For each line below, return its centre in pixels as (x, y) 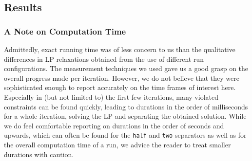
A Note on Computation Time (65, 31)
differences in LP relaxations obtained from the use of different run (104, 59)
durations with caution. (39, 154)
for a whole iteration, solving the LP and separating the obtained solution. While (125, 116)
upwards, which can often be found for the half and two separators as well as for (125, 135)
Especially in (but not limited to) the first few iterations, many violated (111, 97)
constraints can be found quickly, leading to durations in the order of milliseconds (126, 106)
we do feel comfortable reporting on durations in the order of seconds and (114, 125)
